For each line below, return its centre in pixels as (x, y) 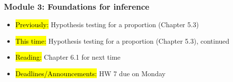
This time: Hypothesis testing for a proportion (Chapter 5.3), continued (122, 41)
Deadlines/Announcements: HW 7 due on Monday (90, 73)
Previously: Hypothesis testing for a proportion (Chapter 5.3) (107, 25)
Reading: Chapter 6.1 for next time (68, 57)
